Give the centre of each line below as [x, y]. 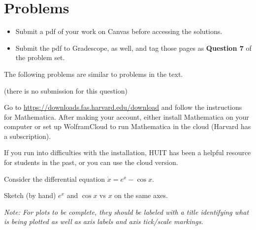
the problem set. [40, 57]
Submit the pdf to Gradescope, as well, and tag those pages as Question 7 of [133, 48]
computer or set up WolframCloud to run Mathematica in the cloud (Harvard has [128, 126]
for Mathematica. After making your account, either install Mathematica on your [127, 116]
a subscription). [28, 136]
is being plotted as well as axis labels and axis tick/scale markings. [104, 221]
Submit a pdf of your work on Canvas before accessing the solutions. [119, 31]
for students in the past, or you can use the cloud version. [91, 162]
